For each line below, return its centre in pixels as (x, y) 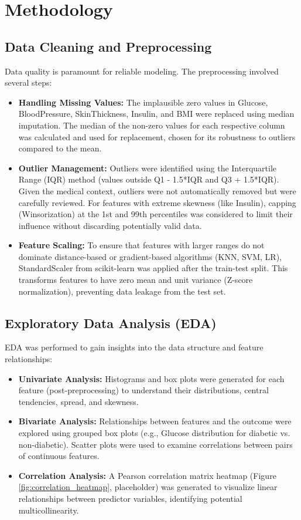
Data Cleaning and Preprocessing (108, 46)
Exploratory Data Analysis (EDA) (111, 323)
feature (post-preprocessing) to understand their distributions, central (143, 390)
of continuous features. (59, 456)
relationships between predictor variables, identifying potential (130, 498)
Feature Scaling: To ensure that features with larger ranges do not (141, 245)
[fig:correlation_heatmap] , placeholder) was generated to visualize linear (148, 487)
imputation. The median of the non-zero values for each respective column (152, 125)
